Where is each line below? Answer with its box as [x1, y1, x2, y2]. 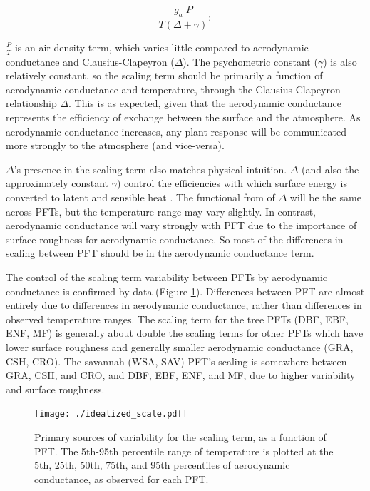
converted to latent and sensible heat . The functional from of [6, 190, 275, 204]
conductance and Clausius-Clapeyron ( [6, 54, 175, 69]
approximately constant [6, 176, 109, 191]
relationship [6, 96, 57, 111]
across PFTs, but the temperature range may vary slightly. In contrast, [6, 203, 317, 218]
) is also [323, 54, 357, 69]
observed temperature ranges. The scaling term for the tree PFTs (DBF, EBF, [6, 311, 349, 326]
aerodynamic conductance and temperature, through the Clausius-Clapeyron [6, 81, 341, 96]
